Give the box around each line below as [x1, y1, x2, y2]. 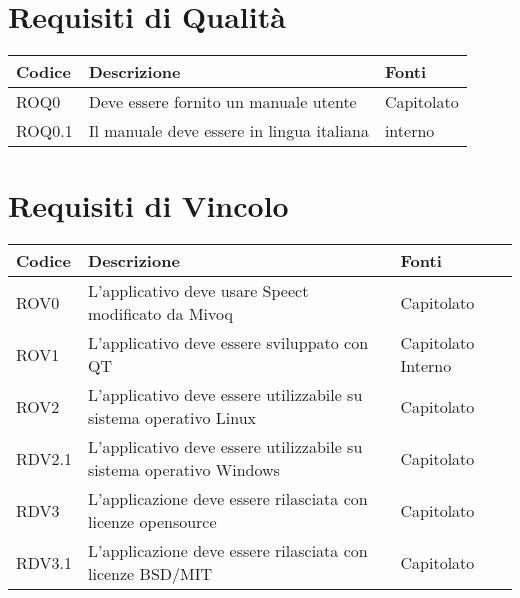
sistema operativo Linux [88, 406, 257, 430]
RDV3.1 [16, 550, 73, 574]
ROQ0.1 [16, 119, 73, 143]
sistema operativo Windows [88, 458, 280, 482]
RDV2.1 [16, 446, 73, 470]
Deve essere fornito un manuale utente [88, 90, 357, 114]
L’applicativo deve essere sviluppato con [88, 331, 369, 355]
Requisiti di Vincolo [8, 185, 289, 226]
